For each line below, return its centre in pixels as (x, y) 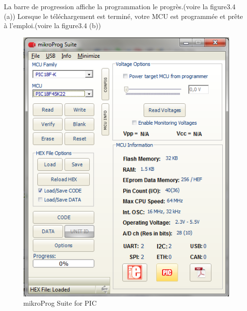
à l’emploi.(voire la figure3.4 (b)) (52, 25)
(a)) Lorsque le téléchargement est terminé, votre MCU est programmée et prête (123, 16)
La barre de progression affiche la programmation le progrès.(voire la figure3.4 (120, 6)
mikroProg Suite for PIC (60, 303)
